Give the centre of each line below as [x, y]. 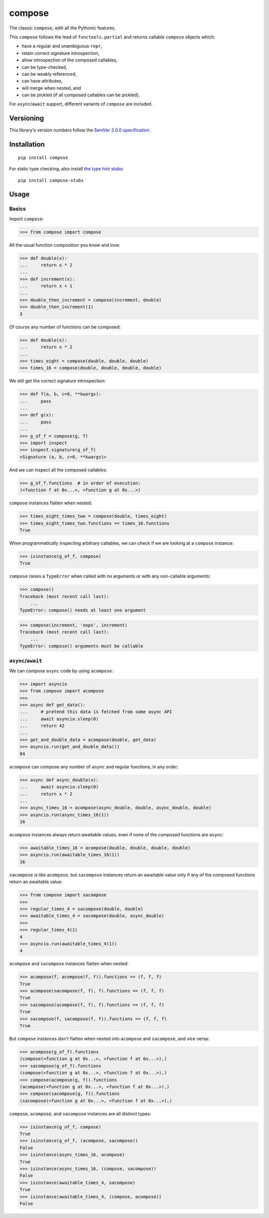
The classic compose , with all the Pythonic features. [63, 28]
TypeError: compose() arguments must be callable [81, 646]
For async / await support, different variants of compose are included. [81, 104]
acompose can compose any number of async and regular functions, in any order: [94, 766]
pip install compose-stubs [51, 180]
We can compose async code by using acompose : [61, 671]
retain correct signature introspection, [61, 53]
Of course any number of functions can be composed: [65, 327]
